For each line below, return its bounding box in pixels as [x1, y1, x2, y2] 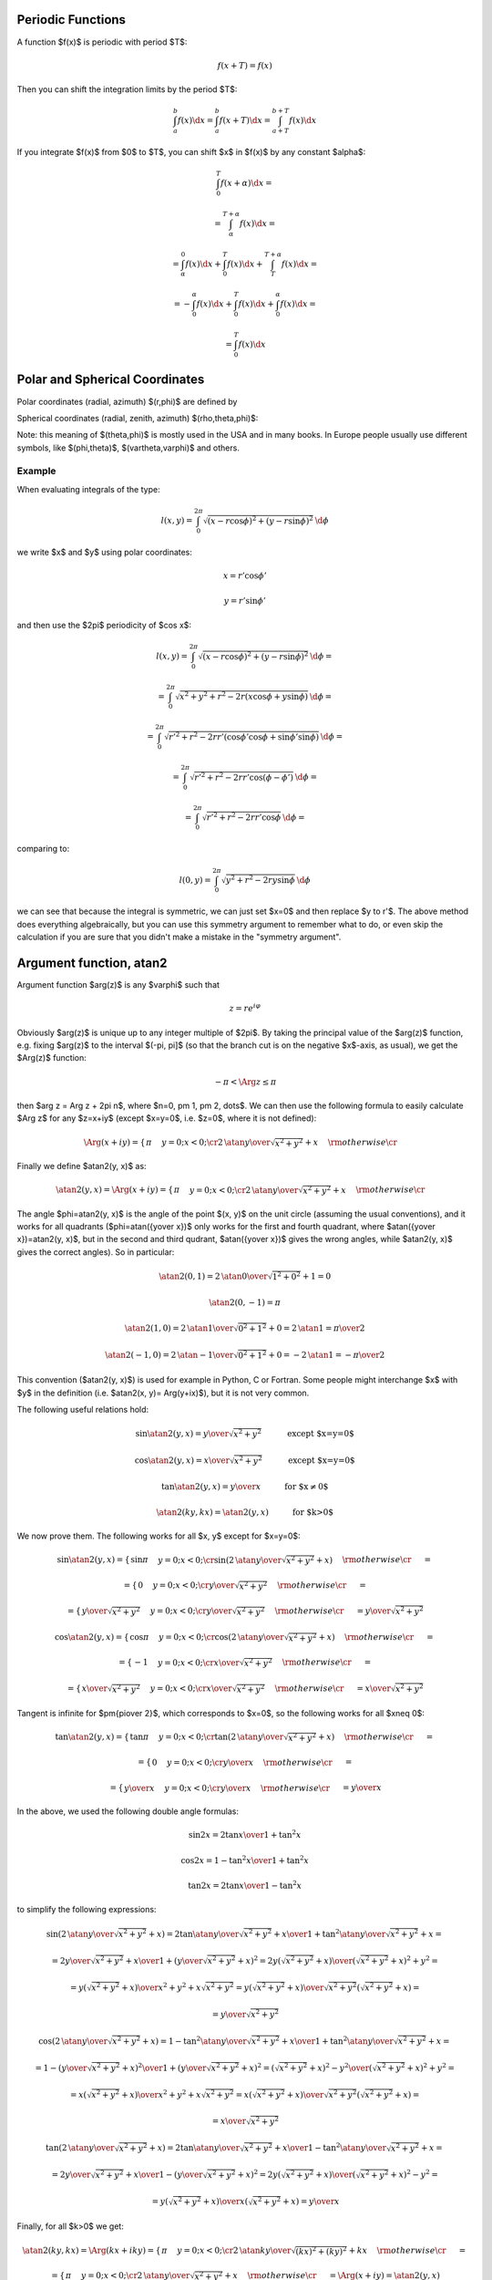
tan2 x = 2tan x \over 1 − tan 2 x [188, 1879, 302, 1891]
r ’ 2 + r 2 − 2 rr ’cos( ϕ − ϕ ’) [194, 771, 293, 782]
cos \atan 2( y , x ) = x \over [134, 1456, 230, 1466]
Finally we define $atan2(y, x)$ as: [16, 1160, 147, 1171]
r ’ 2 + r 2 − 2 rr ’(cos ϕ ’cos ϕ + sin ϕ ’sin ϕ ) [169, 731, 319, 742]
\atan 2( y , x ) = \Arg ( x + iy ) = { [56, 1185, 173, 1195]
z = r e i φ [229, 1001, 261, 1014]
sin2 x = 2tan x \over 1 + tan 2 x [188, 1829, 302, 1840]
